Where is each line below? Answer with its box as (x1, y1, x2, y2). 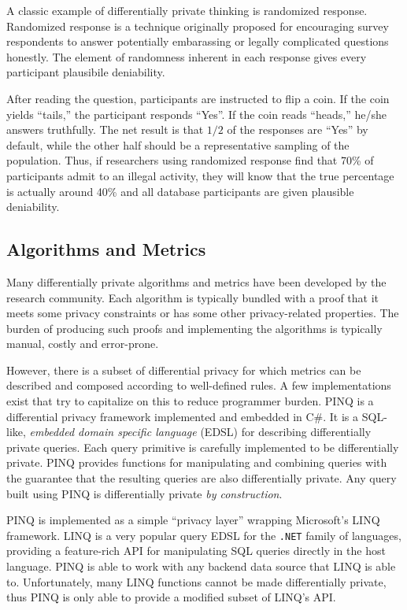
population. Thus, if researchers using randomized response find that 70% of (6, 152, 374, 168)
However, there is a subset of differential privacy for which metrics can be (6, 361, 361, 378)
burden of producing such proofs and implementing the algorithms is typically (6, 320, 383, 336)
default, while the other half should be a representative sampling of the (6, 136, 350, 153)
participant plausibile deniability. (6, 64, 165, 80)
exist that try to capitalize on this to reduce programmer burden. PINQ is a (6, 393, 374, 409)
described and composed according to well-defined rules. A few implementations (6, 377, 391, 394)
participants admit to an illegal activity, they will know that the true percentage (6, 167, 394, 183)
